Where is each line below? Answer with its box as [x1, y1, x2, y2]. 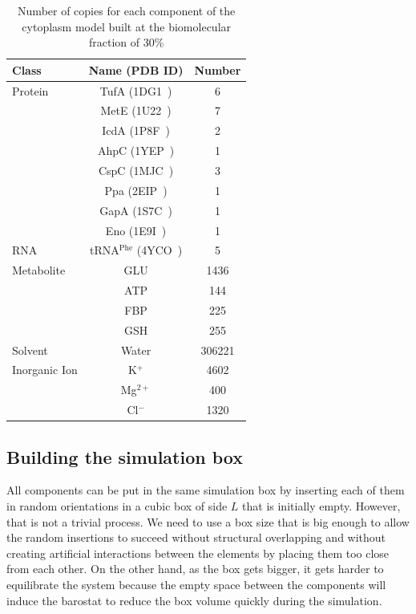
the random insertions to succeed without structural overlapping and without [6, 529, 386, 546]
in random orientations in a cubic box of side [6, 498, 228, 514]
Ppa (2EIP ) [104, 181, 168, 198]
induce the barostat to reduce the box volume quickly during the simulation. [6, 592, 382, 608]
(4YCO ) [136, 242, 183, 258]
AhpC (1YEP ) [97, 142, 175, 159]
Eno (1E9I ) [105, 222, 167, 238]
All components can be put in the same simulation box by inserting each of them [6, 482, 405, 498]
